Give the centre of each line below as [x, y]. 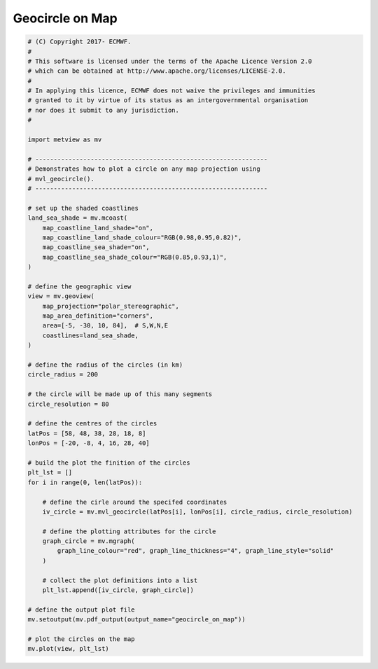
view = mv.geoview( [61, 296]
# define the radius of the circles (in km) [105, 365]
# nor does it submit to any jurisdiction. [104, 110]
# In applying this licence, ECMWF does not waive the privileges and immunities [172, 91]
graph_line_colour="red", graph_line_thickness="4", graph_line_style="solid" [196, 551]
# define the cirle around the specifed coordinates [135, 502]
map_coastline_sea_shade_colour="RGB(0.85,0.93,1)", [135, 257]
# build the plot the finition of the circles [109, 463]
